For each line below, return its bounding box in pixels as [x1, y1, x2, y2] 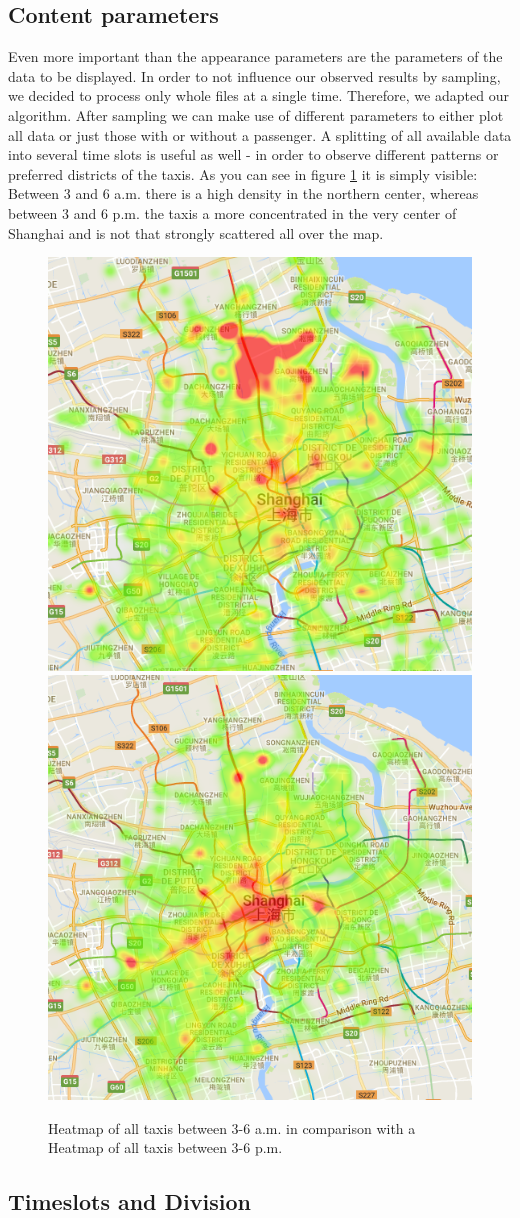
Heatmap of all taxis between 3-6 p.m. [48, 1137, 283, 1158]
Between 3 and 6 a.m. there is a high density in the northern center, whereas [8, 183, 479, 204]
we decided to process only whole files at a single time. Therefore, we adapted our [8, 85, 509, 106]
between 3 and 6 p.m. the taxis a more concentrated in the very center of [8, 202, 457, 223]
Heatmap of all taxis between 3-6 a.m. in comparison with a [48, 1117, 416, 1138]
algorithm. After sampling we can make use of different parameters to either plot [8, 104, 504, 125]
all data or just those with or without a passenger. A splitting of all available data [8, 124, 512, 145]
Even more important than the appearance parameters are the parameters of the [8, 46, 503, 67]
